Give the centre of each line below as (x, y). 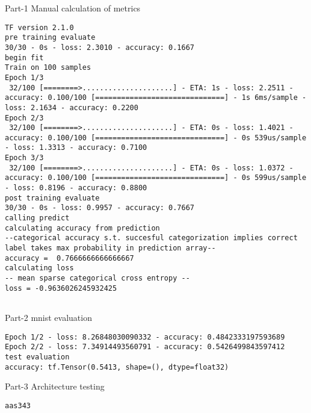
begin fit (24, 57)
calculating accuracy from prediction (82, 228)
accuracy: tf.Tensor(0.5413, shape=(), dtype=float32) (117, 367)
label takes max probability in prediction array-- (110, 248)
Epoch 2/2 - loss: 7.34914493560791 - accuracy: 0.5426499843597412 (145, 347)
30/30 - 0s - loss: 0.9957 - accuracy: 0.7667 (100, 208)
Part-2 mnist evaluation (48, 317)
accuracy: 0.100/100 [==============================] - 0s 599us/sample (156, 178)
